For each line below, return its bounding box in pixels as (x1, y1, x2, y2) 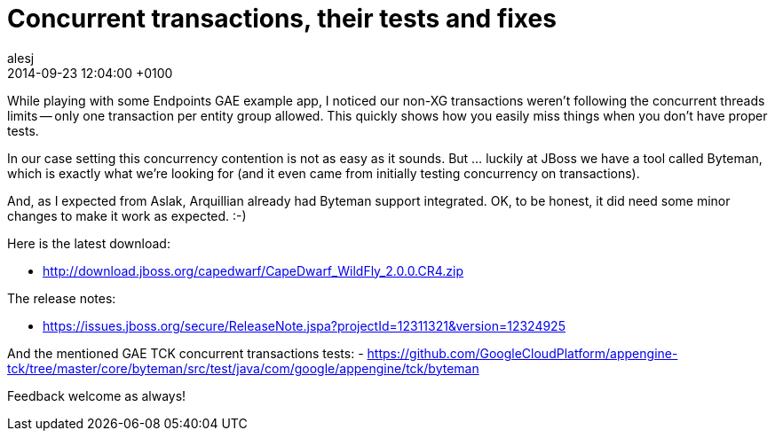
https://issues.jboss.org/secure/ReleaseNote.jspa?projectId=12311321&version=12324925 (43, 317, 565, 333)
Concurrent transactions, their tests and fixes (7, 4, 557, 34)
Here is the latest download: (7, 235, 170, 251)
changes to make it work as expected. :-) (7, 207, 247, 223)
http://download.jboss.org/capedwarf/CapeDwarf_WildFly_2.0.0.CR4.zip (43, 262, 464, 278)
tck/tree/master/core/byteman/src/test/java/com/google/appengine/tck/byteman (7, 360, 479, 376)
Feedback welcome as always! (7, 387, 186, 403)
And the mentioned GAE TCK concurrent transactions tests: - (7, 345, 364, 361)
